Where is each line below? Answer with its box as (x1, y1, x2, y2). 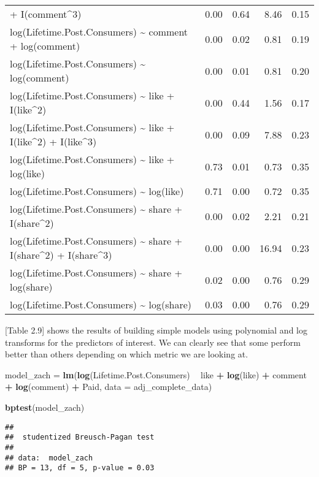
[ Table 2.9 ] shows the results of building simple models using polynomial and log (5, 324, 307, 336)
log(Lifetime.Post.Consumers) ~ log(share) (10, 297, 192, 311)
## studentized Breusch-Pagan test (5, 433, 155, 442)
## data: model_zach (5, 453, 93, 462)
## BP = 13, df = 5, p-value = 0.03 (5, 464, 155, 473)
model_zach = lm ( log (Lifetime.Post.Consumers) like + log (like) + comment (5, 368, 307, 381)
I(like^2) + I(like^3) (10, 134, 97, 148)
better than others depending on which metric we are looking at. (5, 348, 248, 361)
